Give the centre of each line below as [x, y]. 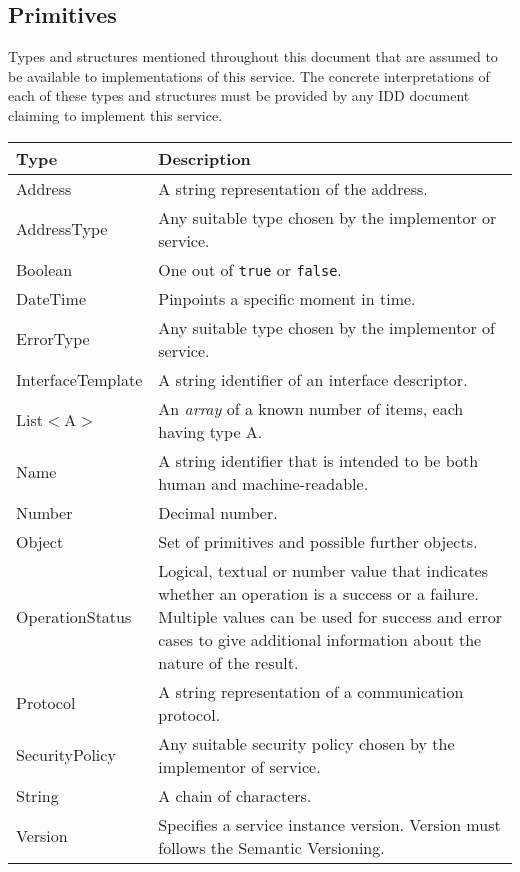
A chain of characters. [235, 795]
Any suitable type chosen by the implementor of [326, 327]
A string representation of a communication [311, 691]
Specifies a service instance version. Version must [329, 824]
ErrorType [53, 339]
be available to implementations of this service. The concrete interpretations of [249, 75]
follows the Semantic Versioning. [271, 847]
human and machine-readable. [263, 483]
